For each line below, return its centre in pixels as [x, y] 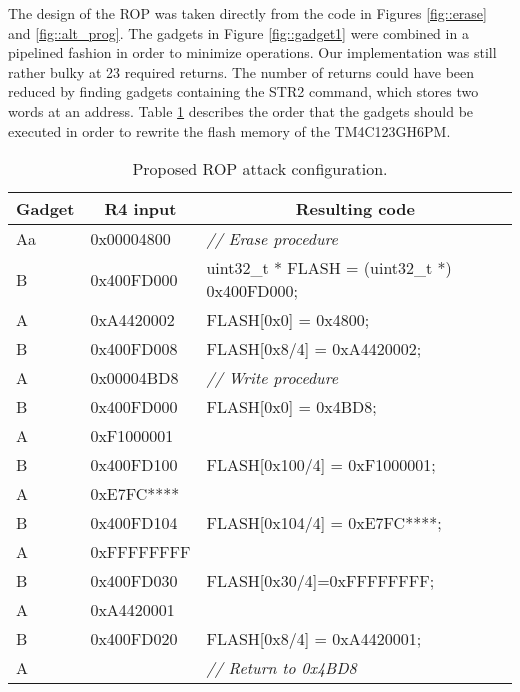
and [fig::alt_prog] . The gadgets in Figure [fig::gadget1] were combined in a [238, 32]
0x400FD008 [134, 349]
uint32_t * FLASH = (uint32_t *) [329, 268]
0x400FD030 [134, 581]
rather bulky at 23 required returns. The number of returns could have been [241, 71]
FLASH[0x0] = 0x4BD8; [291, 407]
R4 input [140, 209]
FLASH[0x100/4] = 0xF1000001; [321, 465]
